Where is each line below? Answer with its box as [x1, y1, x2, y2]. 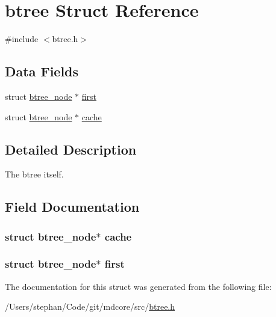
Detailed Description [5, 140, 137, 158]
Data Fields [5, 62, 79, 81]
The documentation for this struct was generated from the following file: [5, 280, 272, 292]
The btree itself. [5, 168, 64, 180]
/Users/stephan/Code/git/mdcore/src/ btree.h [5, 300, 175, 313]
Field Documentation [5, 197, 140, 216]
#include [5, 32, 39, 45]
